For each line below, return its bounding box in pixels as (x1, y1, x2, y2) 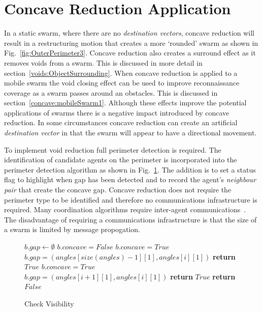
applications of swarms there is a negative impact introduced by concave (4, 107, 230, 118)
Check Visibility (24, 298, 74, 308)
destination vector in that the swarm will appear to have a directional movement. (4, 127, 257, 138)
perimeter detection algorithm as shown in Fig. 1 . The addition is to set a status (4, 164, 256, 175)
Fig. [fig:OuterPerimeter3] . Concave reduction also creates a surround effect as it (4, 47, 256, 58)
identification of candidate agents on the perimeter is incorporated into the (4, 154, 237, 165)
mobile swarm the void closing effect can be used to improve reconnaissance (4, 77, 240, 88)
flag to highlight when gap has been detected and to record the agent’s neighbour (4, 174, 256, 185)
